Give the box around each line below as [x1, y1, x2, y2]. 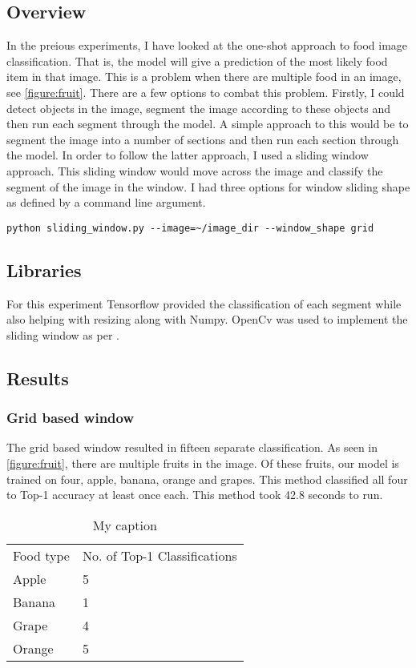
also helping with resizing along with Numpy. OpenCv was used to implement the [6, 311, 408, 328]
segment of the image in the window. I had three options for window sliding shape [6, 178, 410, 195]
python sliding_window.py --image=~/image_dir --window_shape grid [6, 222, 374, 234]
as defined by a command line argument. [6, 194, 206, 211]
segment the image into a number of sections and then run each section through [6, 131, 399, 147]
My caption [92, 515, 157, 534]
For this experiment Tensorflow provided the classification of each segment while [6, 295, 402, 312]
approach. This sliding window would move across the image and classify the [6, 162, 383, 179]
